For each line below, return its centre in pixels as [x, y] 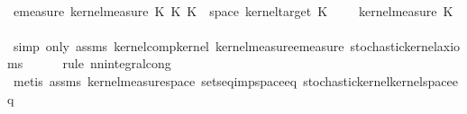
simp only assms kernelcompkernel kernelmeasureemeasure [179, 45]
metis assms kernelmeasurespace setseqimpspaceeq [155, 80]
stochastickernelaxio [405, 45]
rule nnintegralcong [117, 63]
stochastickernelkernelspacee [380, 80]
